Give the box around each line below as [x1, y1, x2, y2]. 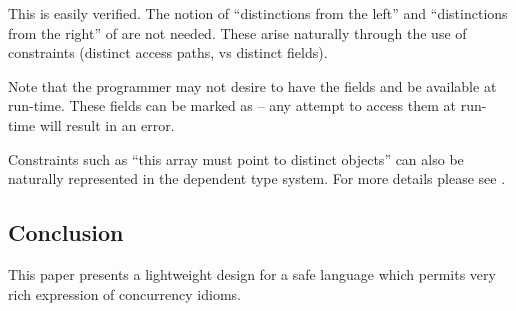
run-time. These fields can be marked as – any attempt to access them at [8, 95, 456, 116]
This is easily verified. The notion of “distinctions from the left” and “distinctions [8, 3, 508, 23]
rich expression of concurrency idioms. [8, 283, 241, 304]
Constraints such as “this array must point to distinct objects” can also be [8, 148, 464, 169]
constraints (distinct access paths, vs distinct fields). [8, 42, 328, 63]
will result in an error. [39, 114, 175, 135]
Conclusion [8, 217, 124, 248]
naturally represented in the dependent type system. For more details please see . [8, 168, 506, 189]
